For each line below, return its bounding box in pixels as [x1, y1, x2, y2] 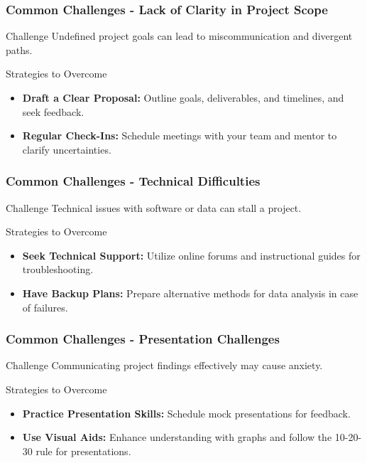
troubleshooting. [22, 262, 94, 277]
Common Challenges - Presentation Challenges [6, 330, 280, 348]
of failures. [22, 299, 68, 314]
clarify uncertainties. [22, 142, 111, 156]
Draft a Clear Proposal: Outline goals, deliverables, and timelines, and [22, 90, 344, 105]
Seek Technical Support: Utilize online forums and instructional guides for [22, 248, 361, 262]
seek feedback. [22, 104, 84, 119]
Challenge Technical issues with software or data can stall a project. [6, 200, 302, 215]
